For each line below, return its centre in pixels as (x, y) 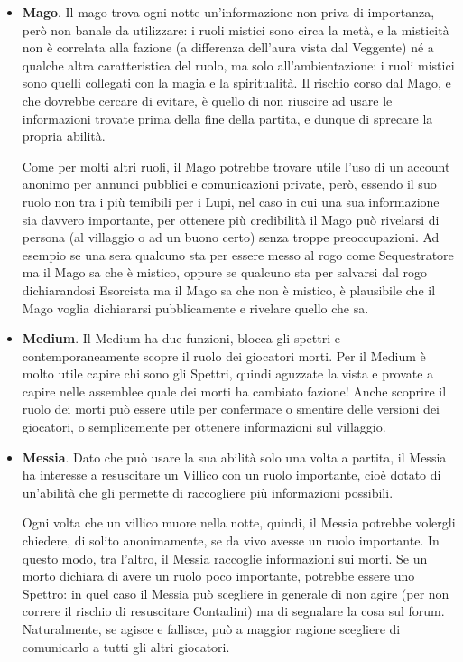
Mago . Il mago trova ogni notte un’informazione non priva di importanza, (228, 12)
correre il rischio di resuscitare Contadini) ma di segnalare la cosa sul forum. (233, 611)
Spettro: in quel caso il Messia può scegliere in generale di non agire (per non (236, 593)
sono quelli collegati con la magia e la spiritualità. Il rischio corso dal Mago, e (236, 83)
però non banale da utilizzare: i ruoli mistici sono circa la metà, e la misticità (236, 29)
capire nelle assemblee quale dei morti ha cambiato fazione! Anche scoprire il (234, 391)
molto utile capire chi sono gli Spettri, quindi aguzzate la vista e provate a (228, 373)
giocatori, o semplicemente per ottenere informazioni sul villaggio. (204, 427)
